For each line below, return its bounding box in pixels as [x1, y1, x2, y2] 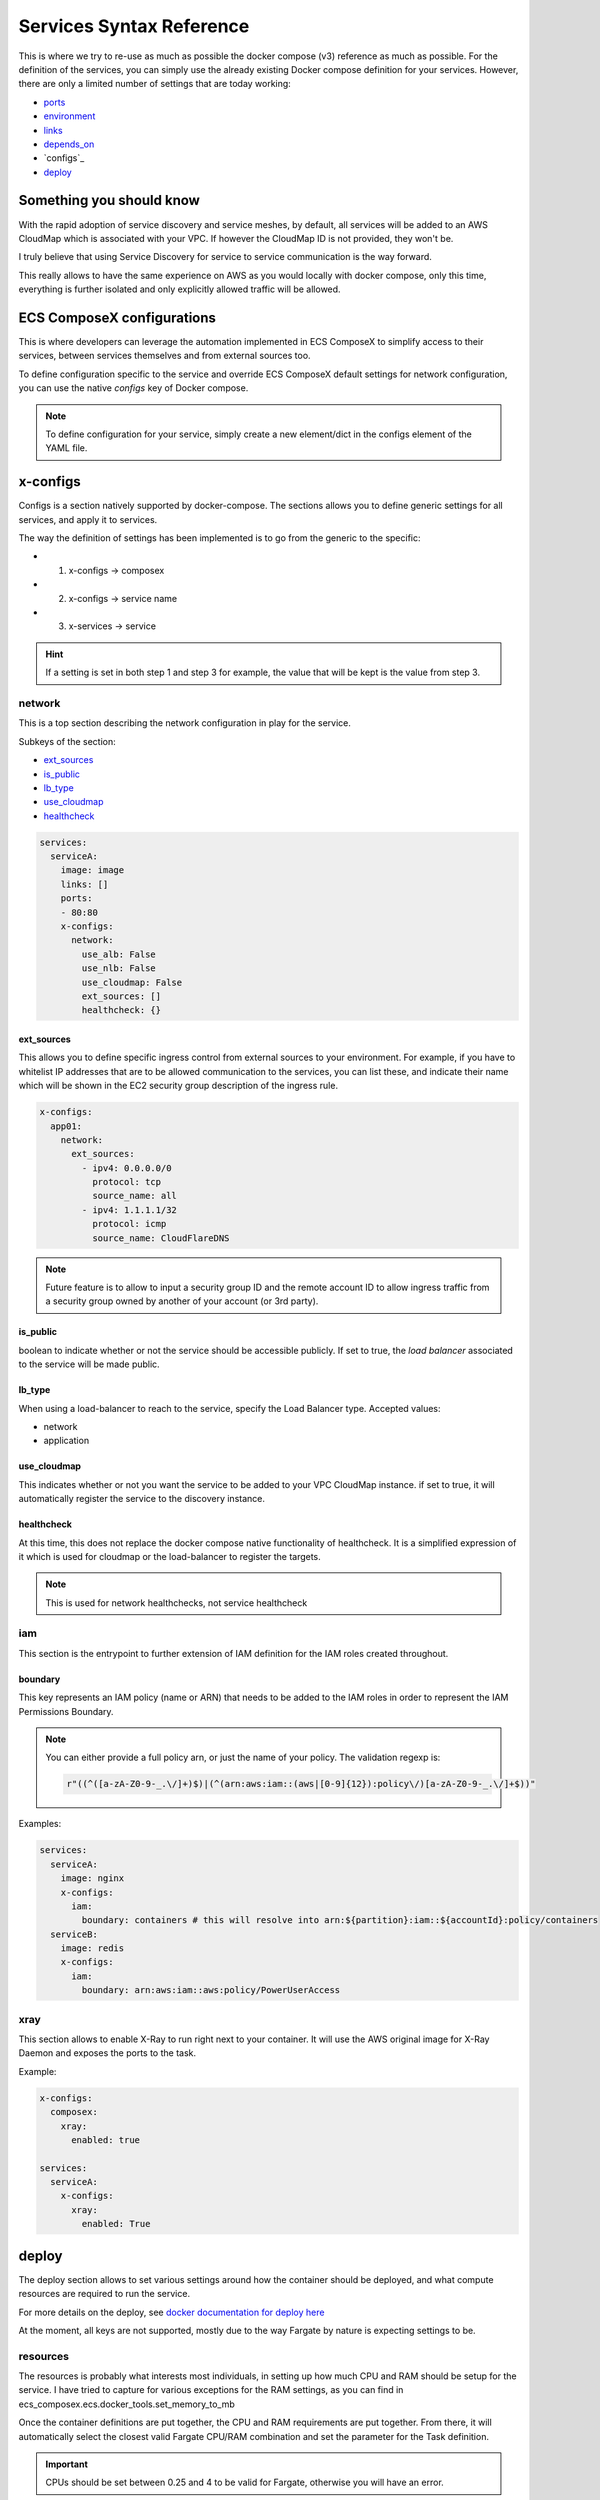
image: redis [60, 1943, 125, 1954]
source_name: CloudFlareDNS [91, 1232, 230, 1244]
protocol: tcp [91, 1176, 162, 1188]
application [43, 1435, 90, 1447]
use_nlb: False [81, 963, 157, 974]
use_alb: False [81, 948, 157, 960]
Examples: [18, 1818, 62, 1830]
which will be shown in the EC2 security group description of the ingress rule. [18, 1080, 339, 1092]
